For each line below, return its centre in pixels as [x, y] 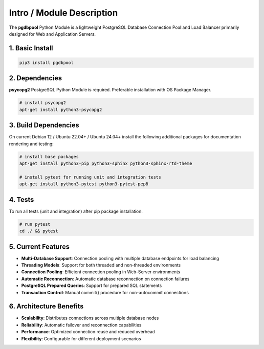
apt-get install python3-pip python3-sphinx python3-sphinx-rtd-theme [106, 164]
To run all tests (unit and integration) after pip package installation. [76, 211]
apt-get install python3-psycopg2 [61, 109]
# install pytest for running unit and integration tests [90, 177]
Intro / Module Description [64, 13]
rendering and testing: [31, 144]
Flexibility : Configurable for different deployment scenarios [81, 338]
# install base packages [49, 157]
